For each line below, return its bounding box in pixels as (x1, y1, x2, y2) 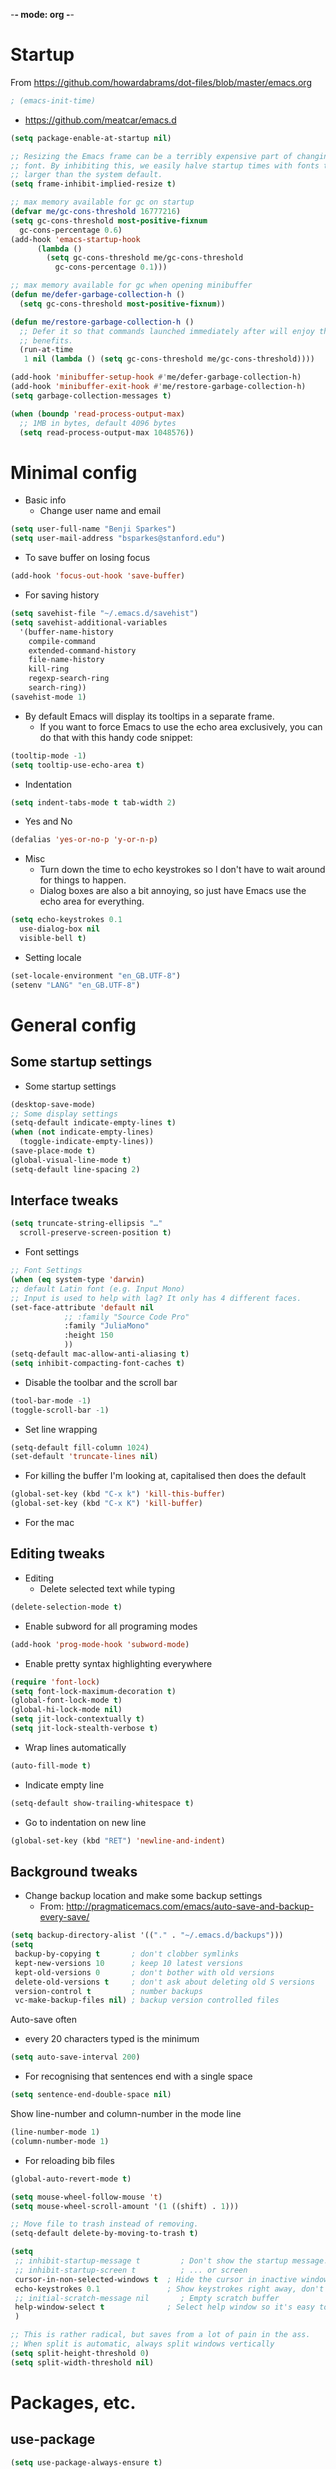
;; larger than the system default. (10, 170, 163, 180)
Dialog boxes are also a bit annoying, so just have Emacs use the (39, 885, 307, 897)
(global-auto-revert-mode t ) (10, 2174, 132, 2184)
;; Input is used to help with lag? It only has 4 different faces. (10, 1293, 302, 1303)
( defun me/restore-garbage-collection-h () (10, 317, 195, 327)
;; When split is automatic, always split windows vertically (10, 2339, 275, 2349)
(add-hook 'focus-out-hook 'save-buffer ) (10, 571, 186, 581)
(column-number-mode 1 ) (10, 2136, 110, 2146)
